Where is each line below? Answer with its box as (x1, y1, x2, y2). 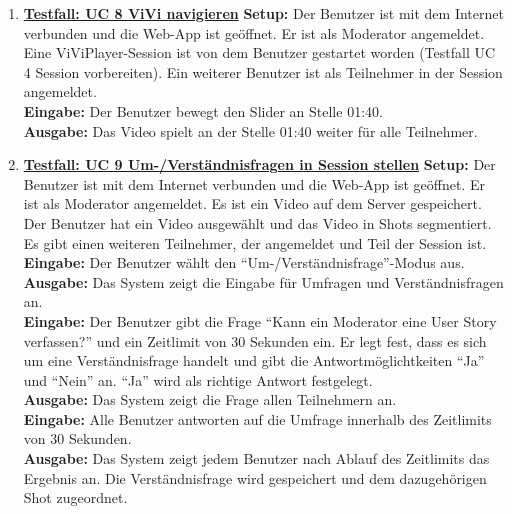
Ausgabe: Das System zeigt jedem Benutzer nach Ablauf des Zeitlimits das (23, 448, 490, 469)
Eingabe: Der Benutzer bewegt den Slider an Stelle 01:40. (23, 100, 383, 121)
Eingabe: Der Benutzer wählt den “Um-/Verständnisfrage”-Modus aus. (23, 252, 465, 273)
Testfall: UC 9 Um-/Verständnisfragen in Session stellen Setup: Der (23, 154, 496, 175)
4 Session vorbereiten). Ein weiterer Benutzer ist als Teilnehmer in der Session (23, 61, 503, 82)
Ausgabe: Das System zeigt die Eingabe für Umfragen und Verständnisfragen (23, 271, 504, 292)
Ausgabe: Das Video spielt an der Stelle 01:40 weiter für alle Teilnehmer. (23, 120, 478, 141)
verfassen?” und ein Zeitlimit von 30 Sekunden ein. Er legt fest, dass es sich (23, 330, 487, 351)
